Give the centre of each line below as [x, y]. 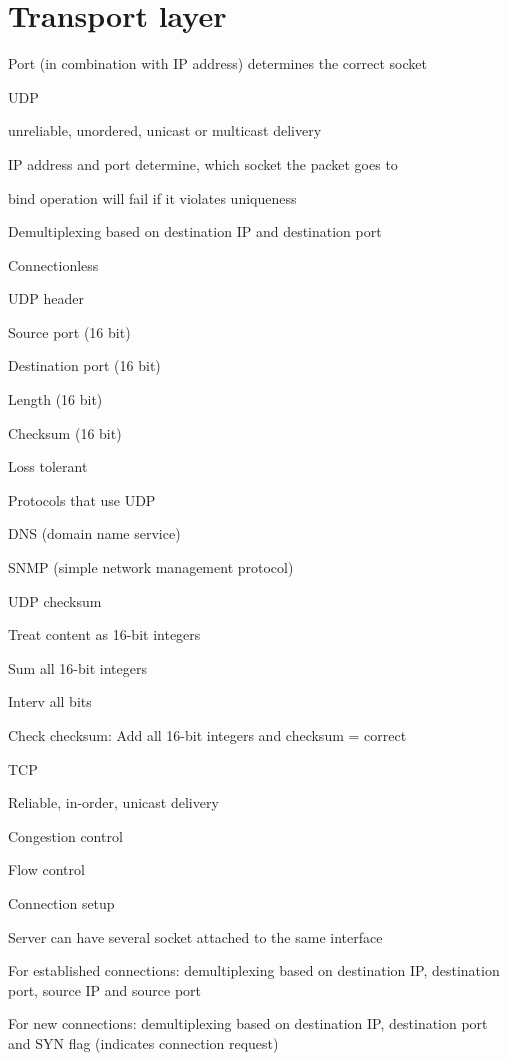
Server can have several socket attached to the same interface [195, 936]
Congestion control [65, 835]
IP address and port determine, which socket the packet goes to [203, 163]
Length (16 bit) [55, 399]
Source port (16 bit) [69, 331]
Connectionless [53, 264]
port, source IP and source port [105, 989]
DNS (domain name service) [94, 533]
